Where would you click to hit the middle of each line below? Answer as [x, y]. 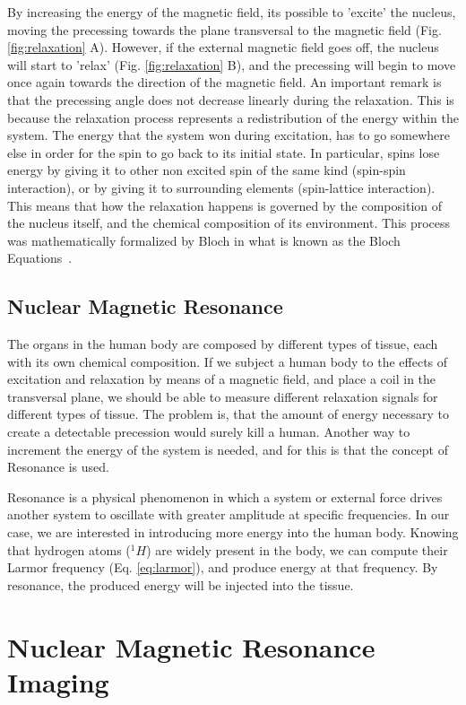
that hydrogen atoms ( [69, 549]
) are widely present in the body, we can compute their [297, 549]
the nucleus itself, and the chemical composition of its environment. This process [229, 223]
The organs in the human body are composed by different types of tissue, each [223, 344]
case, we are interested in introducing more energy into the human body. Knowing [233, 532]
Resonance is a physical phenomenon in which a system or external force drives [225, 496]
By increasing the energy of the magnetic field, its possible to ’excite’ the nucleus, [232, 12]
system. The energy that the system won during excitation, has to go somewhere [229, 135]
